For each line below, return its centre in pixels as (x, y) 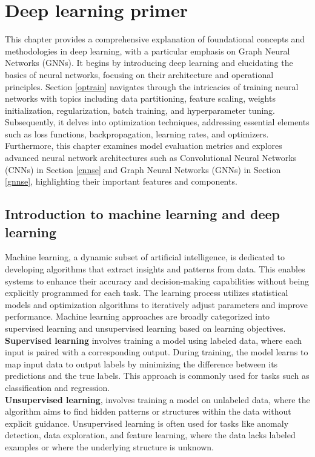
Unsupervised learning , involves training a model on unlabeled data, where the (157, 399)
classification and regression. (58, 387)
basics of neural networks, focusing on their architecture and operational (139, 74)
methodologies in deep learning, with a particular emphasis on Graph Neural (148, 51)
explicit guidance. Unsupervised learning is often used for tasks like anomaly (147, 423)
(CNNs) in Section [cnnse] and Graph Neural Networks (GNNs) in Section (143, 169)
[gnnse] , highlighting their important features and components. (121, 181)
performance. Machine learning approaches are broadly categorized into (138, 316)
